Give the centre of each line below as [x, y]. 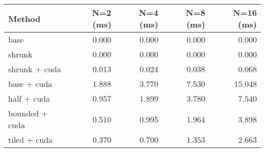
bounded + [28, 113]
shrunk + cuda [35, 69]
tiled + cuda [31, 140]
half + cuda [29, 98]
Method [24, 18]
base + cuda [30, 84]
